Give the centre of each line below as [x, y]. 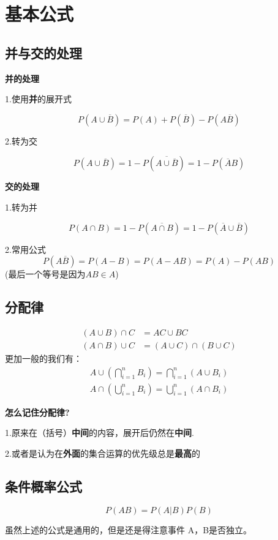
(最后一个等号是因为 [45, 274]
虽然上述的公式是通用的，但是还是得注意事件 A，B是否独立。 [129, 529]
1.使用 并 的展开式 [38, 99]
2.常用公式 [25, 249]
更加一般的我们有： [43, 358]
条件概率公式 [43, 486]
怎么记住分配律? [37, 412]
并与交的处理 [43, 52]
